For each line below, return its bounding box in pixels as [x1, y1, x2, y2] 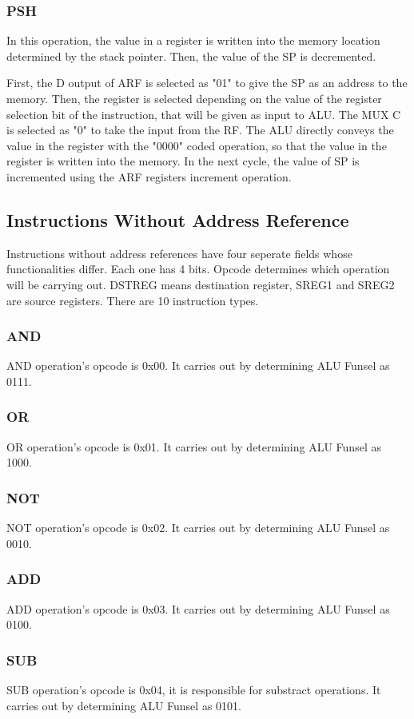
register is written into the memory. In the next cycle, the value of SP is [6, 153, 360, 169]
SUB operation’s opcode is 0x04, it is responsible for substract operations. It [6, 681, 381, 697]
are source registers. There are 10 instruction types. [6, 292, 259, 308]
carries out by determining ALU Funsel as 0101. [6, 697, 241, 713]
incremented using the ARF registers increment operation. [6, 168, 292, 185]
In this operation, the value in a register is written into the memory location [6, 32, 380, 49]
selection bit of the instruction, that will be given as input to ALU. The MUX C [6, 105, 401, 122]
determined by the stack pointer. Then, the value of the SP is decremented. [6, 47, 376, 64]
